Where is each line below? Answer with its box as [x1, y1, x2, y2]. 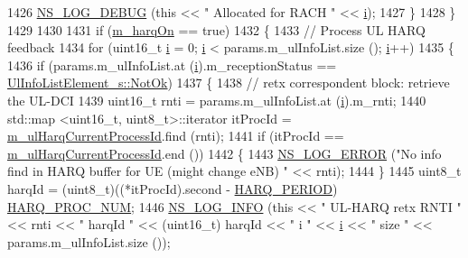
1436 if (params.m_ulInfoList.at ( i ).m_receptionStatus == [7, 55, 337, 74]
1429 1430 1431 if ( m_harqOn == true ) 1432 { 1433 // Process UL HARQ [7, 20, 426, 39]
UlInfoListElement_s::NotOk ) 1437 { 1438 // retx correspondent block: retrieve [7, 73, 450, 92]
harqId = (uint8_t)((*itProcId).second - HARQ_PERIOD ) [7, 179, 338, 198]
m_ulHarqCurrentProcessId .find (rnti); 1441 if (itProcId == [7, 126, 344, 145]
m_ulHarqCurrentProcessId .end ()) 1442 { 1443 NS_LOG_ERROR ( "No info [7, 143, 442, 162]
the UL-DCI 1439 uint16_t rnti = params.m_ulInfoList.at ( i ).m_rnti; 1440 [7, 90, 426, 109]
